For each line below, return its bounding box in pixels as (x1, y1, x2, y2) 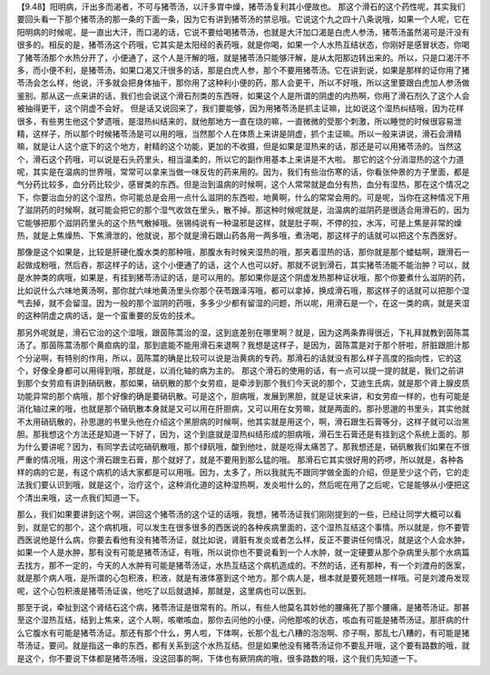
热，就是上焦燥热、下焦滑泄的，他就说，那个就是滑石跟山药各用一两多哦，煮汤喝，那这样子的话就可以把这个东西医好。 (16, 230, 462, 241)
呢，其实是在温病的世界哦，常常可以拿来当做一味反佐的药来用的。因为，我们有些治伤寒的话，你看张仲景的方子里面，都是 (16, 166, 470, 177)
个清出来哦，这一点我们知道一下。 (16, 491, 144, 503)
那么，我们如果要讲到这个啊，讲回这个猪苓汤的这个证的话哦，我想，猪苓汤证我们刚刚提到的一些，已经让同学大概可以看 (16, 509, 462, 520)
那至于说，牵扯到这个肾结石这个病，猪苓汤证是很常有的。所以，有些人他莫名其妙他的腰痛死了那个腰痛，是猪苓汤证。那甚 (16, 601, 470, 612)
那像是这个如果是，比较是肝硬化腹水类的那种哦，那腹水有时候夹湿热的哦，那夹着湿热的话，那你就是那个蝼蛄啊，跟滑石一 (16, 246, 470, 258)
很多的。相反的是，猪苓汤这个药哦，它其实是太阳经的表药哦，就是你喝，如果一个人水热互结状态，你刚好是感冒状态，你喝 (16, 39, 470, 50)
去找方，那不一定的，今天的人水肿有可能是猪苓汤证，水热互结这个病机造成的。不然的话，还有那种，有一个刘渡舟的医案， (16, 560, 470, 571)
